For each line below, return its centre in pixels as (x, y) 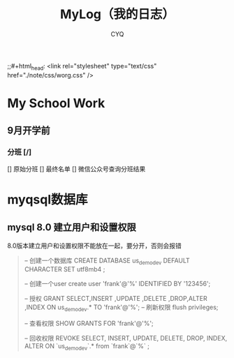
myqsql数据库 (47, 199)
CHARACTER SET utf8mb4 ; (65, 269)
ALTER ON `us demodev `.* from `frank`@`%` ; (87, 347)
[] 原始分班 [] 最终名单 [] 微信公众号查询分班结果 (76, 169)
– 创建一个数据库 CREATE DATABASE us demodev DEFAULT (107, 261)
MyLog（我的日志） (117, 14)
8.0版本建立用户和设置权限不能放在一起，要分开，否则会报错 (94, 246)
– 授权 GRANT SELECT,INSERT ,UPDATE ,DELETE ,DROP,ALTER (116, 299)
